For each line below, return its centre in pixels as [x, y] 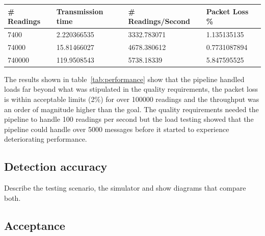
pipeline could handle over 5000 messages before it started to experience [117, 129]
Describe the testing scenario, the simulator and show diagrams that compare [125, 188]
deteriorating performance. [46, 139]
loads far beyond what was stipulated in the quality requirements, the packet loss [131, 89]
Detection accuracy [56, 166]
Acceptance [35, 225]
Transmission [80, 11]
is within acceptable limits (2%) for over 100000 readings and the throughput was [132, 99]
